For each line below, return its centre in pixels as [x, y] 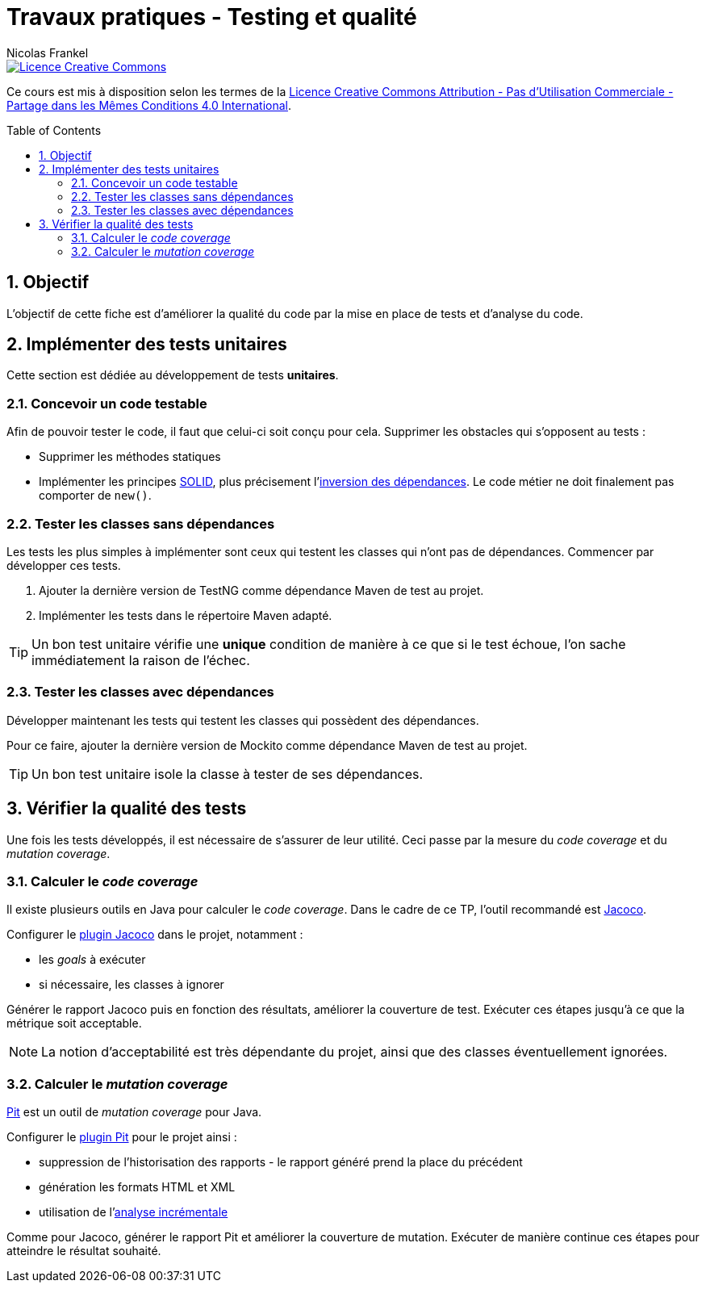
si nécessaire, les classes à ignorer [132, 985]
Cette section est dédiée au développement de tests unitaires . [173, 375]
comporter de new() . [95, 496]
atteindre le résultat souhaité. [84, 1251]
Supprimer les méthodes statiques [130, 457]
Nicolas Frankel [48, 52]
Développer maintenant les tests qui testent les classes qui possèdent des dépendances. [243, 720]
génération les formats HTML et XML [137, 1187]
